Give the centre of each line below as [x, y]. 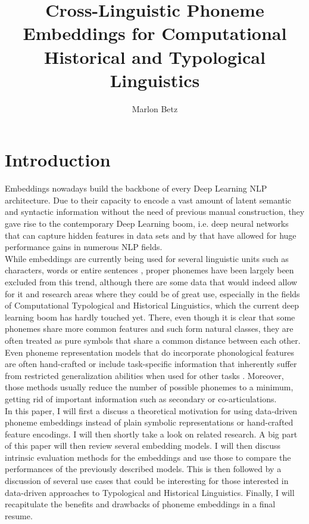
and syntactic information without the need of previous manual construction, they [155, 212]
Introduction [58, 160]
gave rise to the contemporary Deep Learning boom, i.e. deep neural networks [147, 223]
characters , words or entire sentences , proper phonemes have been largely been [149, 270]
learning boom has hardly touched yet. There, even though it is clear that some [150, 317]
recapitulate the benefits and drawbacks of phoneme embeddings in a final [140, 504]
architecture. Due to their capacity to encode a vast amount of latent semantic [148, 200]
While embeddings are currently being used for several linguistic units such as [147, 258]
